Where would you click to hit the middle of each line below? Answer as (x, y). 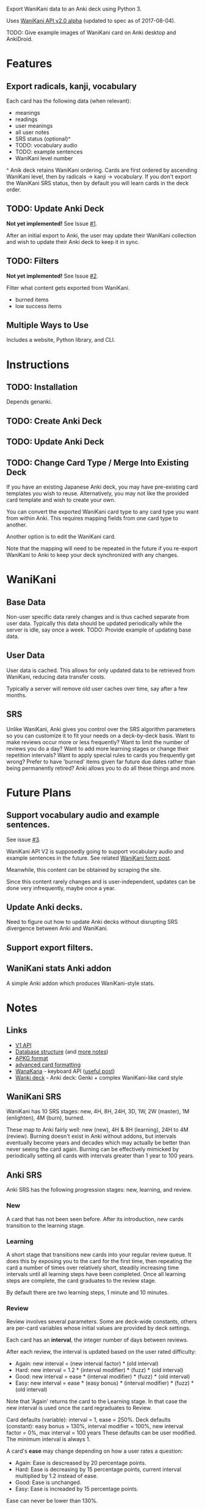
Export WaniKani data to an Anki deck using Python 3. (74, 9)
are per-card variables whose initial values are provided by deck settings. (99, 1328)
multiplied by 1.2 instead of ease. (56, 1476)
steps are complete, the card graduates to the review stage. (81, 1280)
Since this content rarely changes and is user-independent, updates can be (101, 881)
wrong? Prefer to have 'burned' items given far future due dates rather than (101, 761)
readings (26, 119)
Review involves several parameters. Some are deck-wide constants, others (102, 1322)
